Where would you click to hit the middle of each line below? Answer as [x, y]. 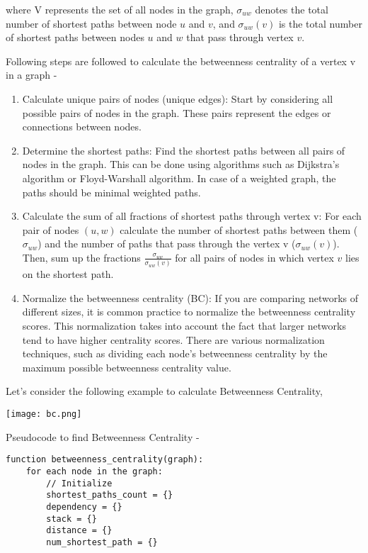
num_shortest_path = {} [102, 542]
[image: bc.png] [44, 414]
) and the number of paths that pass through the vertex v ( [167, 244]
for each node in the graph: [94, 471]
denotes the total [292, 9]
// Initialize [79, 483]
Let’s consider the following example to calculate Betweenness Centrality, [164, 391]
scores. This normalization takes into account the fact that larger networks [184, 325]
